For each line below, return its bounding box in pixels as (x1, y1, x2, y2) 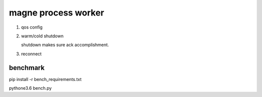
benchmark (9, 64, 45, 72)
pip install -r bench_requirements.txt (9, 76, 82, 82)
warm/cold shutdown (21, 33, 64, 39)
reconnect (21, 51, 42, 57)
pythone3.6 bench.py (9, 85, 52, 91)
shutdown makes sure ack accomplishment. (21, 42, 109, 48)
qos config (21, 24, 43, 30)
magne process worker (9, 7, 104, 18)
